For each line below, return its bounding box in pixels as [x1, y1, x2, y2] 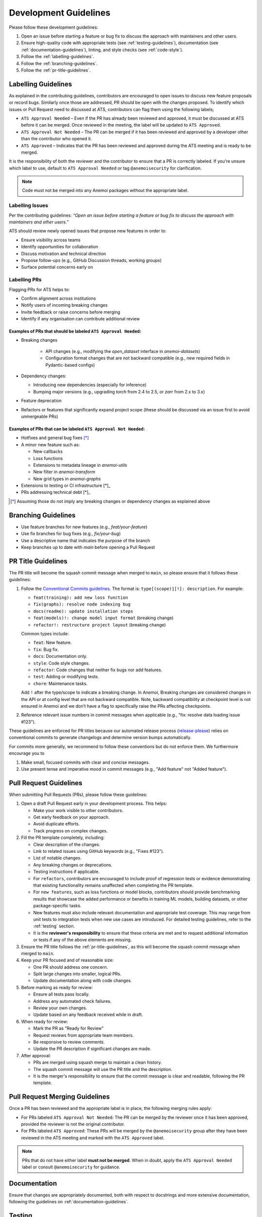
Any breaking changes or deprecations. [33, 862, 113, 867]
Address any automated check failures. [33, 998, 112, 1004]
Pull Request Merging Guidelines [9, 1093, 110, 1101]
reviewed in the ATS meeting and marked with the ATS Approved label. [21, 1135, 164, 1141]
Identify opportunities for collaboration [21, 244, 98, 250]
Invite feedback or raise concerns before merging [21, 309, 121, 315]
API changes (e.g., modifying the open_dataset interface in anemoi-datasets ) [45, 348, 200, 354]
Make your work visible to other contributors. [33, 807, 124, 813]
